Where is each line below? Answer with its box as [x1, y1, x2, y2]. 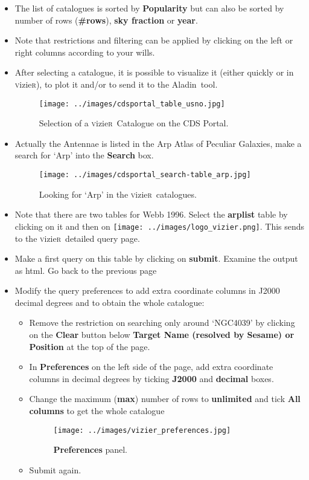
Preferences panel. [53, 443, 127, 456]
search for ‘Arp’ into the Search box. [14, 149, 154, 161]
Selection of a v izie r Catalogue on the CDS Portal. [39, 117, 229, 129]
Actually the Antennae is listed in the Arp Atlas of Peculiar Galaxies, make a [14, 137, 302, 149]
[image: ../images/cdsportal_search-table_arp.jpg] [39, 170, 251, 179]
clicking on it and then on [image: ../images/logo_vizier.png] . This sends [14, 219, 305, 232]
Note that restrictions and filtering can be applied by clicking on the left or [14, 34, 293, 47]
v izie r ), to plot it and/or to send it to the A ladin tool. [14, 77, 218, 90]
